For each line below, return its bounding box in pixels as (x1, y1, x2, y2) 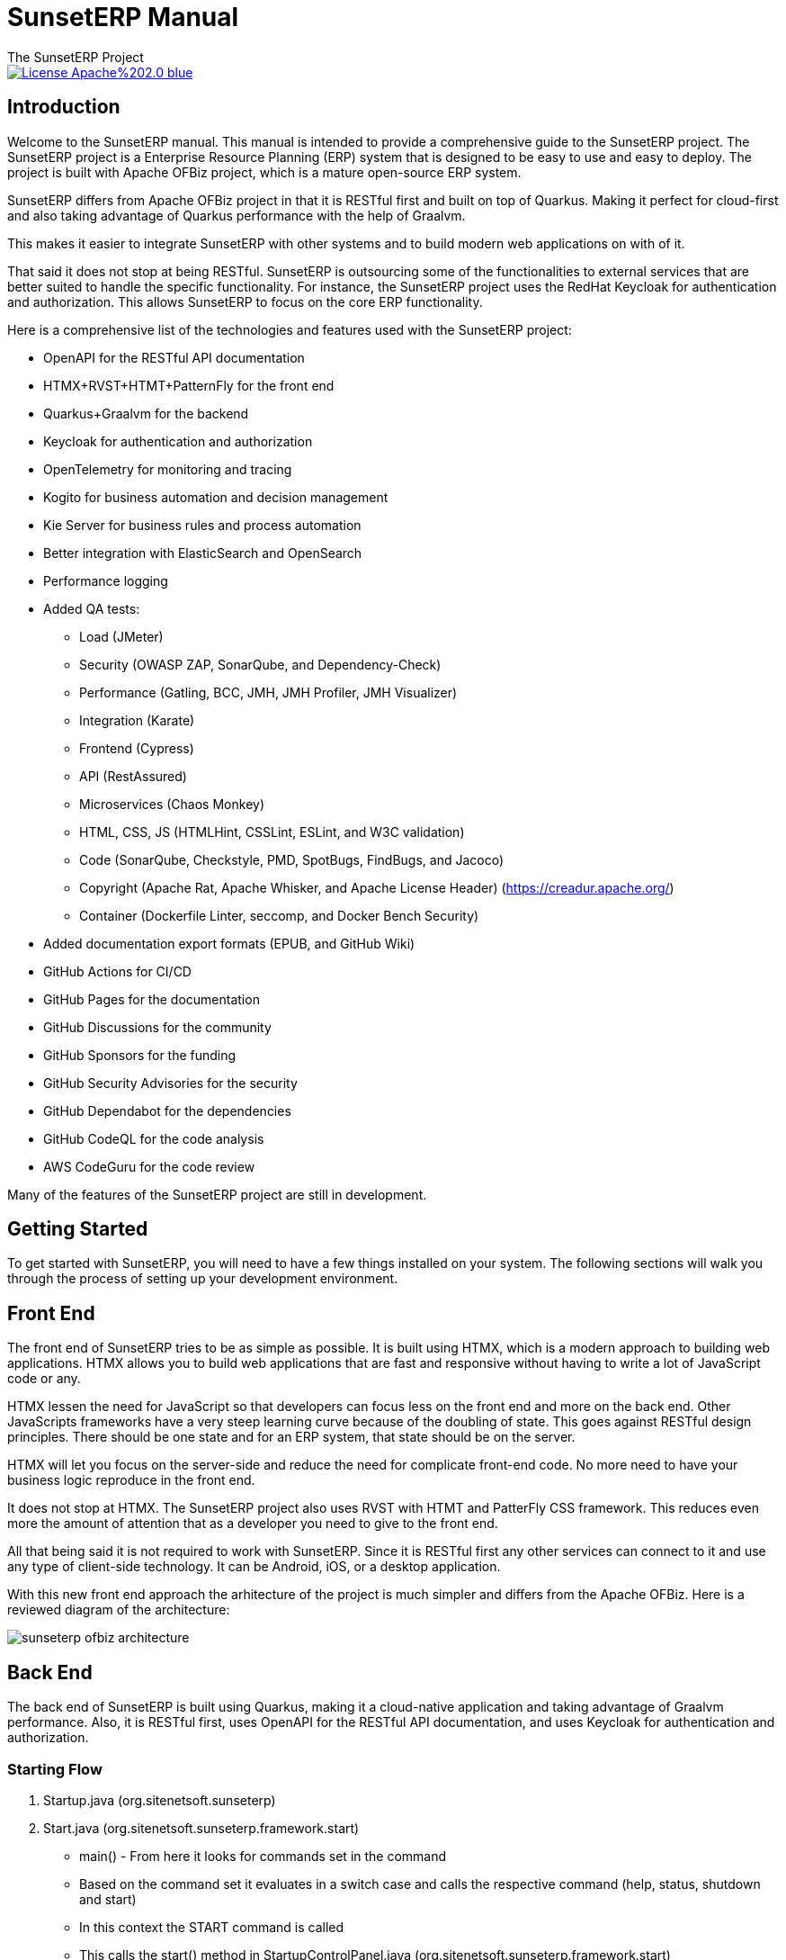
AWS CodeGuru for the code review (43, 1158, 255, 1174)
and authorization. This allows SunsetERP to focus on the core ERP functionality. (7, 293, 483, 310)
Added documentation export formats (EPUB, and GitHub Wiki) (43, 935, 415, 951)
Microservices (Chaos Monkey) (79, 796, 264, 812)
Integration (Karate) (79, 712, 195, 728)
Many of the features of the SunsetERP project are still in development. (7, 1186, 427, 1202)
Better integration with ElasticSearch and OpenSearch (43, 544, 362, 561)
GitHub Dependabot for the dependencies (43, 1102, 291, 1119)
